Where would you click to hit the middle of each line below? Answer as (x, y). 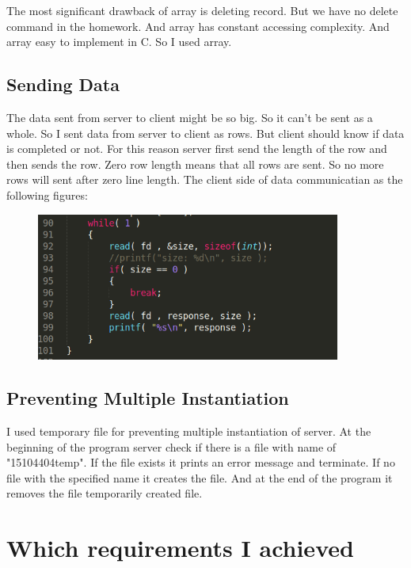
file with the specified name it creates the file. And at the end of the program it (200, 477)
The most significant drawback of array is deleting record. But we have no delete (202, 10)
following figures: (47, 194)
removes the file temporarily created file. (105, 493)
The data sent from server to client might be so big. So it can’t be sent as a (190, 117)
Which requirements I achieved (180, 548)
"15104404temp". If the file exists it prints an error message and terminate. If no (201, 462)
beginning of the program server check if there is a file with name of (171, 446)
